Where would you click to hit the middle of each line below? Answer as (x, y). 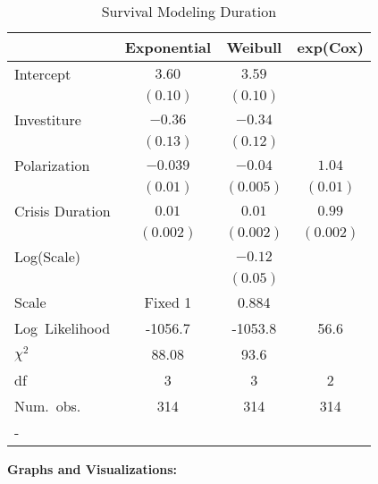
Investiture (48, 119)
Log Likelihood (63, 328)
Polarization (52, 165)
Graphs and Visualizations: (92, 469)
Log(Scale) (48, 256)
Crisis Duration (63, 211)
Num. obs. (48, 406)
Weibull (254, 47)
